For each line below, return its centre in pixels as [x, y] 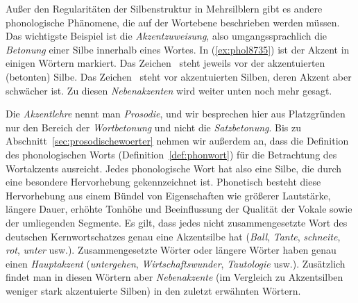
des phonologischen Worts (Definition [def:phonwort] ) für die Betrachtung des [171, 154]
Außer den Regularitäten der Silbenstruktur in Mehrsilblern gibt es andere [164, 8]
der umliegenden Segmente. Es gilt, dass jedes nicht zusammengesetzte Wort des [177, 222]
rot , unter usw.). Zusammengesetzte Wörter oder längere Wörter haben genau [171, 250]
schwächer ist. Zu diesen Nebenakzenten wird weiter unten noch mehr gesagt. [169, 90]
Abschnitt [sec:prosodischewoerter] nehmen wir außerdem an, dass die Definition [177, 141]
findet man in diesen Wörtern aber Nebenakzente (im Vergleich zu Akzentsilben [174, 277]
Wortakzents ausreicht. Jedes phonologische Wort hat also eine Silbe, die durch [174, 168]
